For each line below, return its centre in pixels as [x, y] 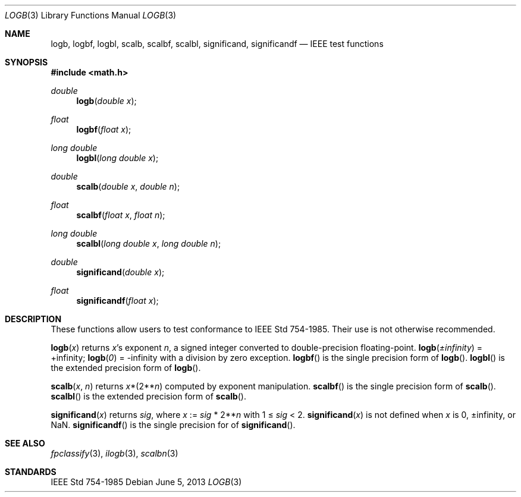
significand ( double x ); [120, 272]
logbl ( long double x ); [117, 158]
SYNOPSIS [26, 62]
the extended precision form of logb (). [126, 368]
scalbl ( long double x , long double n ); [149, 243]
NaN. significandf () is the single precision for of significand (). [173, 425]
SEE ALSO [25, 443]
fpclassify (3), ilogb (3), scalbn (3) [114, 453]
